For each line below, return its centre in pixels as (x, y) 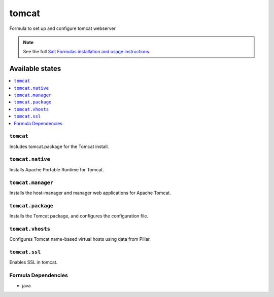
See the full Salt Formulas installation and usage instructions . (87, 52)
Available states (35, 69)
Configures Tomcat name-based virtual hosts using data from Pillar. (80, 239)
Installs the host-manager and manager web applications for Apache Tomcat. (90, 193)
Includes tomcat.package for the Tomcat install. (59, 146)
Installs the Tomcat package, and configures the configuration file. (79, 216)
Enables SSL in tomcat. (33, 262)
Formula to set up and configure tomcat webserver (63, 28)
